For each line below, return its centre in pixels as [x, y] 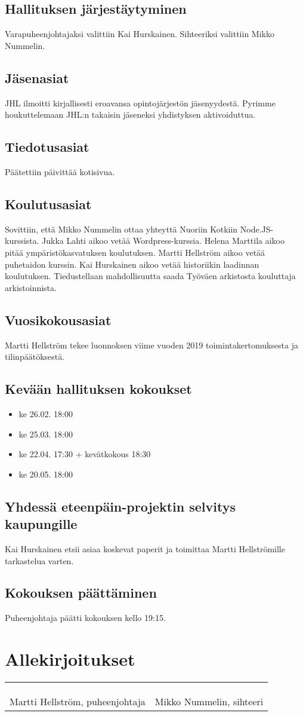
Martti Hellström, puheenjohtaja [78, 702]
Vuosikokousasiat [58, 319]
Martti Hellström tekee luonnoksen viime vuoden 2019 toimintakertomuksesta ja [151, 345]
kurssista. [22, 241]
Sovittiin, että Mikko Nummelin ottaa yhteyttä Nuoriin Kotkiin [121, 229]
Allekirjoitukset [70, 659]
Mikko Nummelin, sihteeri [209, 702]
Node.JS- [257, 229]
